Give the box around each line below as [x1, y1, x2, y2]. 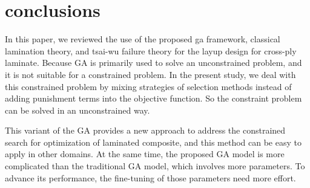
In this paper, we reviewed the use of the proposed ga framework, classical [5, 33, 280, 45]
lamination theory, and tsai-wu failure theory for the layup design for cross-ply [5, 44, 297, 57]
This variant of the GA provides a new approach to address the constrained [5, 124, 286, 137]
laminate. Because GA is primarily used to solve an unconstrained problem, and [5, 56, 302, 69]
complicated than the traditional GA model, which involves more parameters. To [5, 160, 305, 172]
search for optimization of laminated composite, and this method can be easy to [5, 135, 302, 148]
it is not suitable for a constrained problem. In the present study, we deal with [5, 68, 296, 80]
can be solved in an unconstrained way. [5, 103, 150, 116]
